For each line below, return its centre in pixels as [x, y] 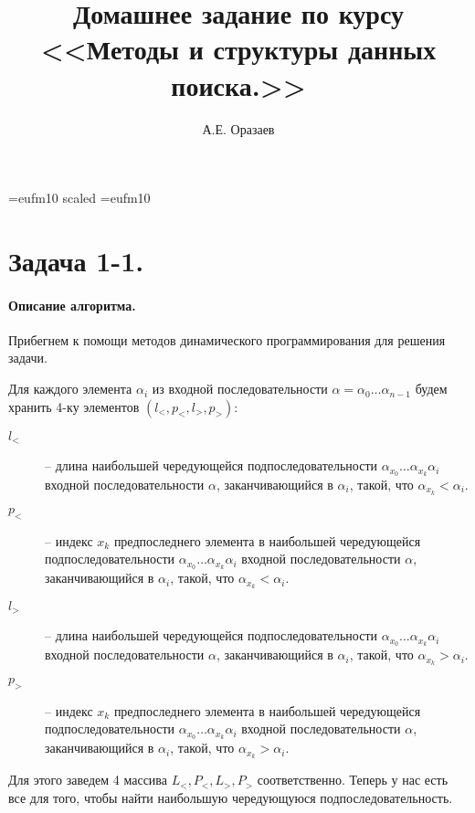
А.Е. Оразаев [238, 128]
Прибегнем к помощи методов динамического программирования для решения [227, 339]
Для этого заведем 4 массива [88, 780]
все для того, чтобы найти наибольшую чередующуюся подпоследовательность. [231, 797]
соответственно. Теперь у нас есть [353, 780]
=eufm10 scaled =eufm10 [79, 198]
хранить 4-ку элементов [74, 406]
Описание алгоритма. [72, 305]
